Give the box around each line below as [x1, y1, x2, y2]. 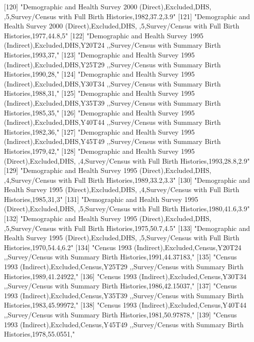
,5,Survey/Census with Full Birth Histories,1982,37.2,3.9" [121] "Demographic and [4, 11, 250, 21]
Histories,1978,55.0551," [4, 329, 75, 339]
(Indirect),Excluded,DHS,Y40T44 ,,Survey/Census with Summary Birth [4, 117, 221, 127]
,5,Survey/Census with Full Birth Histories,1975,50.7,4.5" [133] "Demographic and [4, 223, 250, 233]
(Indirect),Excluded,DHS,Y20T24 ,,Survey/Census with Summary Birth [4, 40, 221, 50]
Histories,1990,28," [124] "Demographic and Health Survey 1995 [4, 69, 195, 79]
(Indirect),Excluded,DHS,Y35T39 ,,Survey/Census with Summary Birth [4, 97, 221, 108]
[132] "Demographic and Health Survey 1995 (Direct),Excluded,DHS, [4, 213, 211, 224]
